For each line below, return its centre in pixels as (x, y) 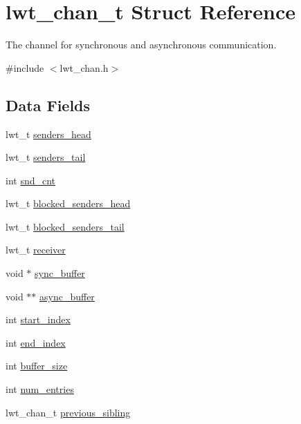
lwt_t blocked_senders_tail (65, 226)
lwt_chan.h (84, 67)
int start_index (38, 319)
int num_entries (40, 389)
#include (25, 67)
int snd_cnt (31, 180)
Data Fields (48, 105)
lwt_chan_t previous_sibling (68, 412)
